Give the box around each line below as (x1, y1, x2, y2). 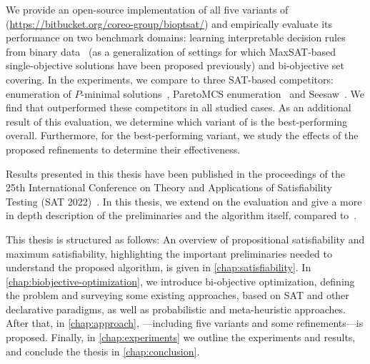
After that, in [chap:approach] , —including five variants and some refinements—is (6, 315, 364, 330)
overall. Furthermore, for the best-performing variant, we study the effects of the (6, 128, 359, 143)
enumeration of (6, 86, 71, 101)
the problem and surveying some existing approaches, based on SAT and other (6, 288, 349, 303)
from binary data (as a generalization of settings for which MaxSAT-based (6, 44, 336, 59)
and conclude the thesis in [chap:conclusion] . (6, 343, 200, 358)
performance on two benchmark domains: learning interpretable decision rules (6, 30, 346, 45)
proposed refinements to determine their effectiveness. (6, 141, 241, 156)
